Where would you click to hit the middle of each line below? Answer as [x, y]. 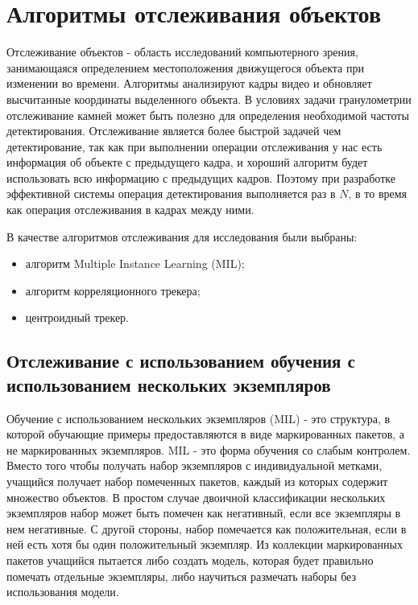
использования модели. [63, 592]
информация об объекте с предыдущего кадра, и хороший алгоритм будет [187, 162]
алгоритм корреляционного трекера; [113, 290]
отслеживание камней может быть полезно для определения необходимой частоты [208, 115]
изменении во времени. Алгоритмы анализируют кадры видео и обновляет [189, 83]
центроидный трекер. [77, 317]
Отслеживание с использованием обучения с [181, 361]
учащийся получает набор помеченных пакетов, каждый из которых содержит [197, 481]
